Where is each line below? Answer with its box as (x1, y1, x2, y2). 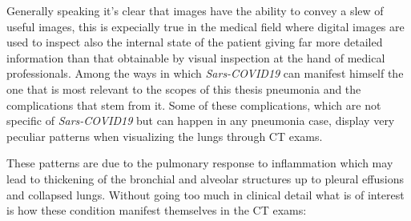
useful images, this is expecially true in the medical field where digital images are (6, 18, 405, 34)
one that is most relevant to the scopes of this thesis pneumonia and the (6, 80, 361, 97)
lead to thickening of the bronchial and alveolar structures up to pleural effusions (6, 170, 404, 187)
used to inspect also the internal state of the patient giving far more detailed (6, 34, 383, 50)
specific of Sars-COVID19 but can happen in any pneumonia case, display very (6, 112, 395, 129)
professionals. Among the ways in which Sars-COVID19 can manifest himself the (6, 65, 404, 82)
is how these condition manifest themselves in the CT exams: (6, 202, 307, 219)
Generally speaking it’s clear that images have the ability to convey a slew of (6, 2, 384, 18)
